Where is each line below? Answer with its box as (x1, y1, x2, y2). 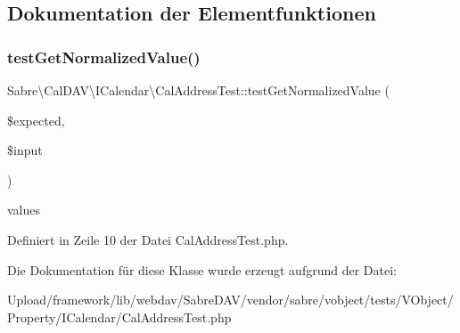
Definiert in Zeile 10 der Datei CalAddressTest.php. (7, 230, 289, 248)
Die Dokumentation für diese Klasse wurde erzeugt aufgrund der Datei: (7, 260, 397, 279)
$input (7, 141, 43, 159)
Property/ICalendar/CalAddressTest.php (7, 307, 232, 326)
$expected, (7, 110, 65, 129)
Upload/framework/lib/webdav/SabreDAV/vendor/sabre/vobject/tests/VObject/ (7, 290, 454, 309)
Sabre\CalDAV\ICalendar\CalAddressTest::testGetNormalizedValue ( (7, 81, 390, 99)
